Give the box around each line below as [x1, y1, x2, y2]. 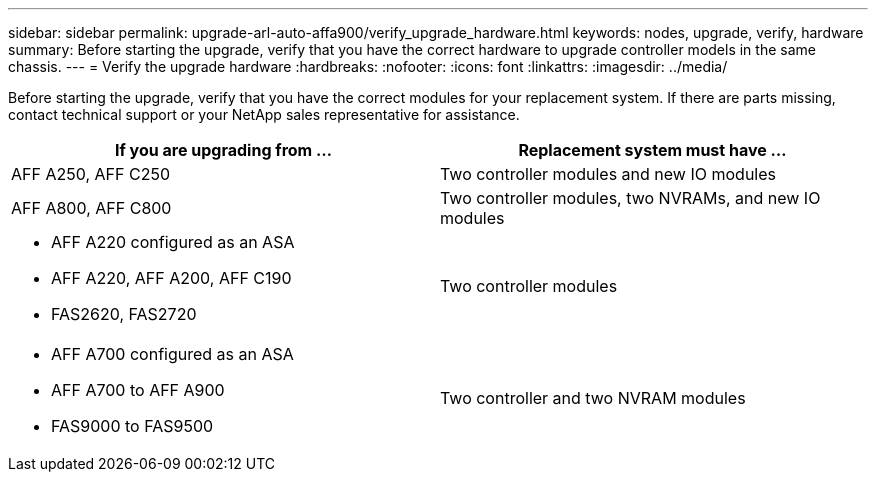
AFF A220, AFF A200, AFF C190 [51, 268, 292, 288]
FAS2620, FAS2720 [51, 304, 197, 324]
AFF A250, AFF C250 [11, 164, 170, 184]
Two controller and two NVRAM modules [440, 388, 746, 408]
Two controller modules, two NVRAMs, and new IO [440, 188, 821, 208]
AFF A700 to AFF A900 [51, 380, 225, 400]
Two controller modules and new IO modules [440, 164, 776, 184]
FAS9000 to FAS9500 [51, 416, 214, 436]
